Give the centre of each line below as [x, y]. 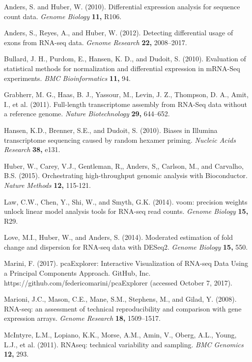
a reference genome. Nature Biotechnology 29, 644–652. [87, 114]
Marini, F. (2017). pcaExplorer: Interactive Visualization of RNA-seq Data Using [126, 263]
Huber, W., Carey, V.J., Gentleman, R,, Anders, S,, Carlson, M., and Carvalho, [124, 166]
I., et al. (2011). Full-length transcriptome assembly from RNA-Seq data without [126, 104]
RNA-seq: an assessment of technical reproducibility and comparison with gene [123, 308]
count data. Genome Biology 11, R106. [63, 16]
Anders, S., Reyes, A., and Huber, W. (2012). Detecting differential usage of [119, 33]
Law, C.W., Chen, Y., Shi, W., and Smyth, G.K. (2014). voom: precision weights [126, 201]
